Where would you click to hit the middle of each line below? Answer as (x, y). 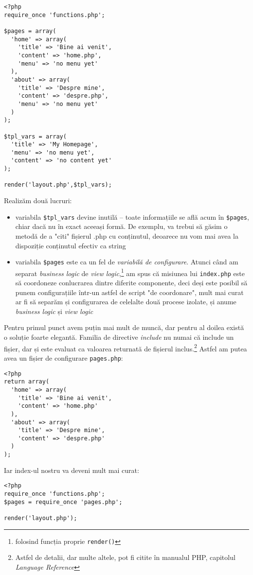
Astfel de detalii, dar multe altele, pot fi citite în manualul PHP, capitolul (125, 557)
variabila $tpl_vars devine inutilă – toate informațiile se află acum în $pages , (132, 217)
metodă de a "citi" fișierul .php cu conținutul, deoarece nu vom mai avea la (127, 235)
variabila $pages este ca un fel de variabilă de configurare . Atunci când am (127, 262)
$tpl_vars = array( (35, 136)
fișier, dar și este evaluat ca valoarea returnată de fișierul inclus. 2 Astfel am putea (126, 348)
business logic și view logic (54, 311)
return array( (27, 382)
